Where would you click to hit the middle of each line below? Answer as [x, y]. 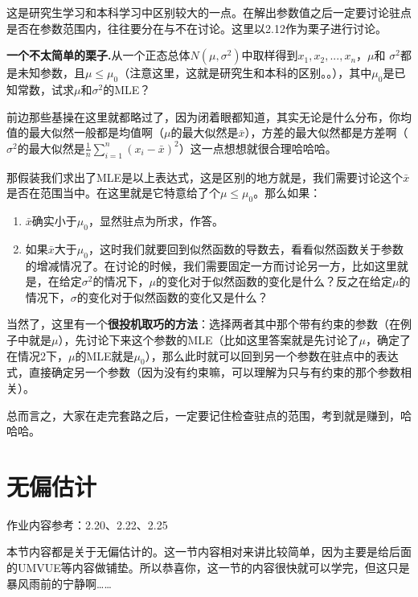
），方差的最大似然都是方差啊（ [326, 132]
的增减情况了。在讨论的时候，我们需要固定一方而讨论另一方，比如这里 [211, 265]
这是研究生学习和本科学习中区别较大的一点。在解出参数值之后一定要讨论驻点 [209, 12]
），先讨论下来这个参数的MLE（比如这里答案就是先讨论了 [209, 339]
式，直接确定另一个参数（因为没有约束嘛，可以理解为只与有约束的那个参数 [203, 372]
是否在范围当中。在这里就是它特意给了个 [113, 193]
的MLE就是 [104, 355]
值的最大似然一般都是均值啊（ [85, 132]
